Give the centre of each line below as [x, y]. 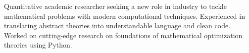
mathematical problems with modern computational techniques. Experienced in [124, 16]
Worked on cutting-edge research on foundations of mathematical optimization [123, 35]
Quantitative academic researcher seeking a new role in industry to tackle [115, 6]
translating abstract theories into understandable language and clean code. [117, 26]
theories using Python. [38, 45]
